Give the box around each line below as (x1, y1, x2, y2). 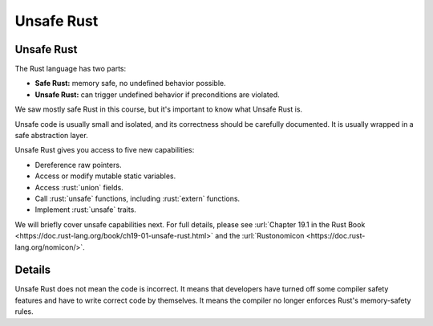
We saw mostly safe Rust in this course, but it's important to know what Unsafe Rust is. (14, 104, 303, 114)
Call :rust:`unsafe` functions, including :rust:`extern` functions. (34, 194, 241, 203)
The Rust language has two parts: (14, 64, 127, 74)
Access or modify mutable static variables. (34, 171, 176, 181)
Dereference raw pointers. (34, 160, 122, 169)
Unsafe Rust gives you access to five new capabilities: (14, 145, 195, 155)
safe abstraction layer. (14, 131, 88, 141)
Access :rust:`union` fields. (34, 182, 123, 192)
